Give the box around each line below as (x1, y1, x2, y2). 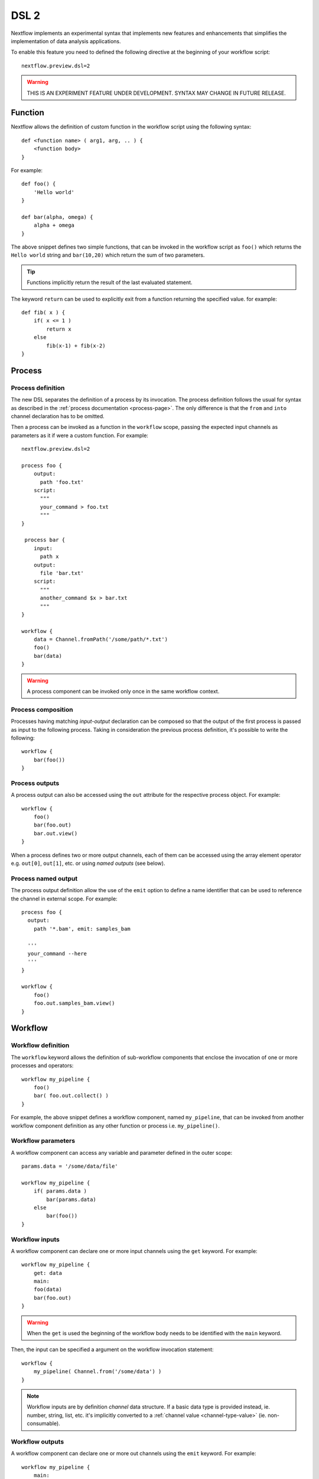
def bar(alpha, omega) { (21, 214, 93, 220)
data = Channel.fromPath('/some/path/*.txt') (33, 636, 168, 643)
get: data (33, 1270, 62, 1276)
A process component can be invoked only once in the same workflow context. (27, 688, 220, 695)
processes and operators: (11, 1062, 74, 1069)
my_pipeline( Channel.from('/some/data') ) (33, 1368, 162, 1375)
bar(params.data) (46, 1196, 97, 1203)
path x (40, 553, 59, 560)
